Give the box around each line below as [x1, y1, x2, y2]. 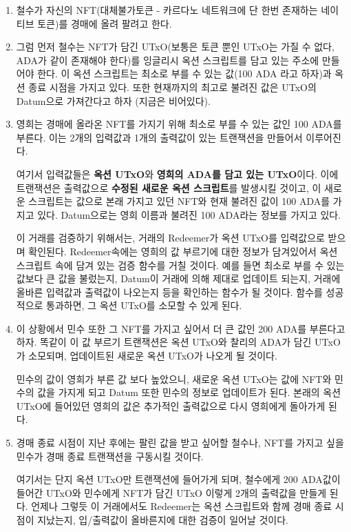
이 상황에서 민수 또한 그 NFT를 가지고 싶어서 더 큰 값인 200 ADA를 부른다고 [16, 321, 345, 335]
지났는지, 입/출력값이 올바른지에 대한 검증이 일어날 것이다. [37, 513, 288, 526]
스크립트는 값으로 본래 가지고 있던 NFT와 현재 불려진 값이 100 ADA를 [28, 194, 330, 208]
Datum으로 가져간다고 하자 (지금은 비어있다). [16, 93, 211, 108]
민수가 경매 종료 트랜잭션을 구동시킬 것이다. [16, 449, 204, 463]
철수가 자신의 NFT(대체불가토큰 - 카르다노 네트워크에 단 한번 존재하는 [16, 3, 318, 17]
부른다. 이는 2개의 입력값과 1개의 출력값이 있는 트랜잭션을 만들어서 [16, 130, 303, 144]
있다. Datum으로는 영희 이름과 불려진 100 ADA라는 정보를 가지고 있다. [37, 207, 341, 221]
